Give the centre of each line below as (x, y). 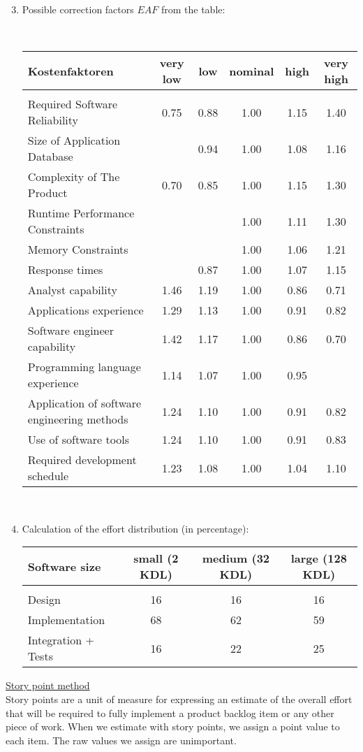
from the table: (193, 9)
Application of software (84, 403)
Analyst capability (72, 290)
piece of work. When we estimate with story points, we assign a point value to (173, 726)
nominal (252, 71)
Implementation (66, 620)
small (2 (156, 558)
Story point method (48, 685)
